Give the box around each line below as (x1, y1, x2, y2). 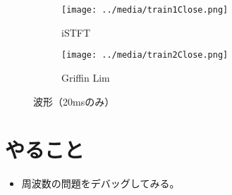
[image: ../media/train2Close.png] (61, 50, 228, 61)
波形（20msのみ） (33, 94, 115, 108)
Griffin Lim (61, 70, 110, 84)
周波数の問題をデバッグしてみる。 (21, 176, 180, 191)
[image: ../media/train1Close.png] (61, 5, 228, 15)
